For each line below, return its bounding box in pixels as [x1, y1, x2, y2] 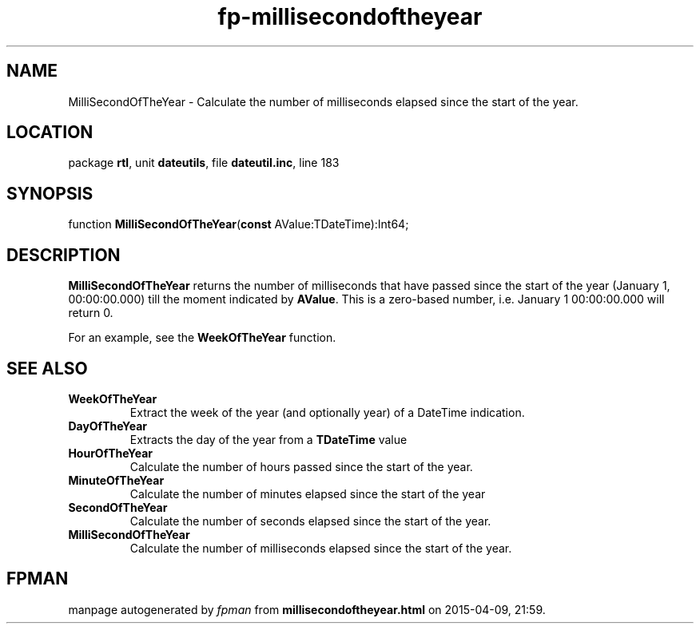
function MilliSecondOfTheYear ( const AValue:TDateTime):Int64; [68, 217, 409, 232]
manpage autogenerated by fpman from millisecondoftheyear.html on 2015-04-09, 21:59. [68, 602, 546, 616]
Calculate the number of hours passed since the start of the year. [129, 459, 473, 473]
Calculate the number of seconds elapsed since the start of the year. [129, 513, 491, 528]
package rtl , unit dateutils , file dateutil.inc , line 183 [68, 156, 340, 170]
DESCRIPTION [6, 244, 121, 265]
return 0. [68, 306, 113, 320]
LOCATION [6, 122, 93, 143]
